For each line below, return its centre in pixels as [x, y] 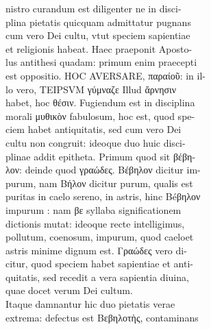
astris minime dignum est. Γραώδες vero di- [96, 250]
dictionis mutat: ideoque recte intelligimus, [95, 223]
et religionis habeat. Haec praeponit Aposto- [99, 48]
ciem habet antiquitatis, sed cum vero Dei [94, 129]
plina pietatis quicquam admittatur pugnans [98, 22]
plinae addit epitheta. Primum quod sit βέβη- [101, 156]
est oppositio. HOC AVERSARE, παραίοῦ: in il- [105, 75]
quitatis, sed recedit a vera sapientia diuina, [97, 277]
